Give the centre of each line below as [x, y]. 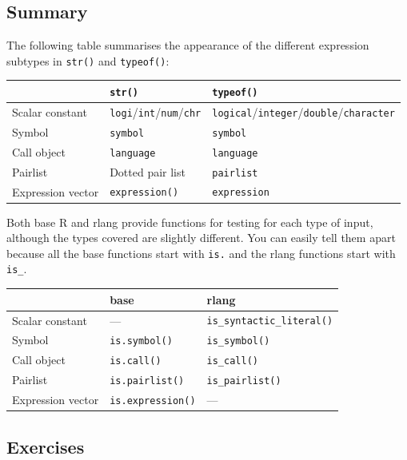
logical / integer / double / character [303, 111]
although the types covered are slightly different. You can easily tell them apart [201, 238]
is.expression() [153, 401]
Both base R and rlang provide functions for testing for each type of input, [190, 222]
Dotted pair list [148, 171]
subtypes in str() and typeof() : [88, 60]
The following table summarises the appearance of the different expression [188, 45]
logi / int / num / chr [156, 111]
